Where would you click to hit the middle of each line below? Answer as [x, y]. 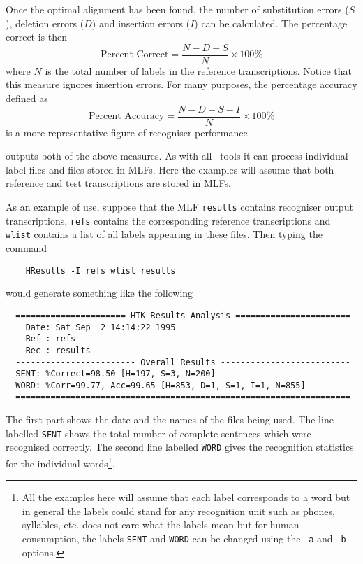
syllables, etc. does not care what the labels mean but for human [161, 524]
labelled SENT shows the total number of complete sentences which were [158, 433]
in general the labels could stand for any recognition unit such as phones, [178, 510]
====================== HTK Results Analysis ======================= [183, 315]
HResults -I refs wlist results [101, 270]
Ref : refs [51, 339]
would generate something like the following [99, 293]
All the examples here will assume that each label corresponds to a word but [186, 497]
